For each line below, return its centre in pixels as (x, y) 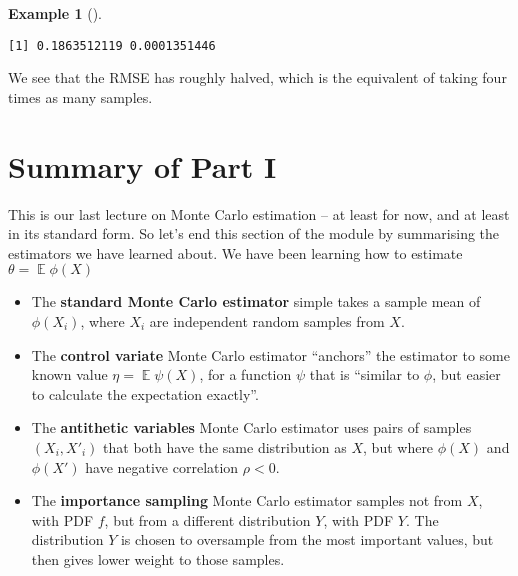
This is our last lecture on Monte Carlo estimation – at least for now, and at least (259, 213)
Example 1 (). (55, 13)
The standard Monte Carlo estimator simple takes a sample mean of (256, 301)
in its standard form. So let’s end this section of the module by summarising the (254, 233)
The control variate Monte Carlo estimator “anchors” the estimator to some (270, 354)
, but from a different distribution (207, 519)
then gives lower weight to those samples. (158, 558)
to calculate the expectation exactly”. (145, 393)
